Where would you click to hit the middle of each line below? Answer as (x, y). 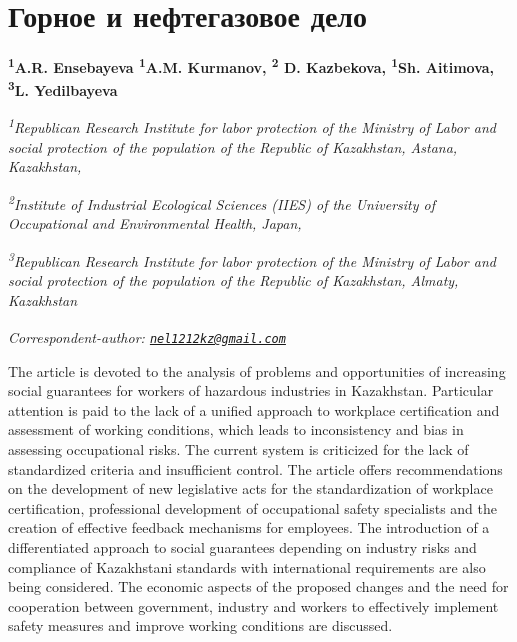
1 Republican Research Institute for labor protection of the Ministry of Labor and (252, 126)
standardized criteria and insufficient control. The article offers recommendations (255, 468)
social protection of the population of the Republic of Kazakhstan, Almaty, (233, 280)
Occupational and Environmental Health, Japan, (155, 223)
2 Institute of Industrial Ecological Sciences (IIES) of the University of (221, 202)
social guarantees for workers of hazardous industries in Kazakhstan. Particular (251, 390)
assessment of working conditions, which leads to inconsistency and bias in (236, 429)
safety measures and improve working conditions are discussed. (200, 625)
